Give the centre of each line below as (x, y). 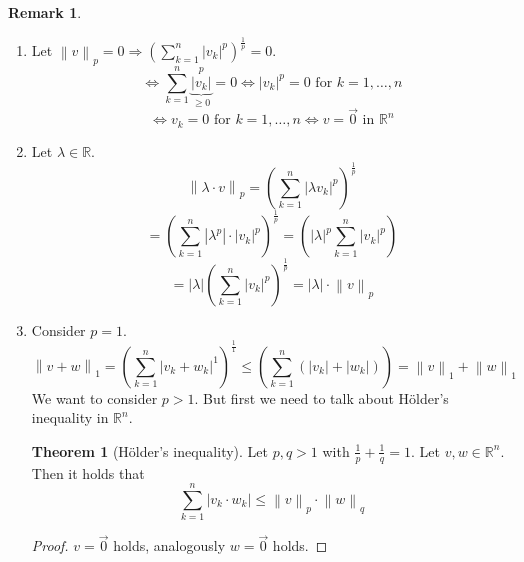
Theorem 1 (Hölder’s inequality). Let (149, 450)
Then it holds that (88, 472)
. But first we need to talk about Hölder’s (321, 397)
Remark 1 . (45, 12)
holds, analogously (169, 545)
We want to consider (94, 397)
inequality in (70, 417)
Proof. (50, 545)
